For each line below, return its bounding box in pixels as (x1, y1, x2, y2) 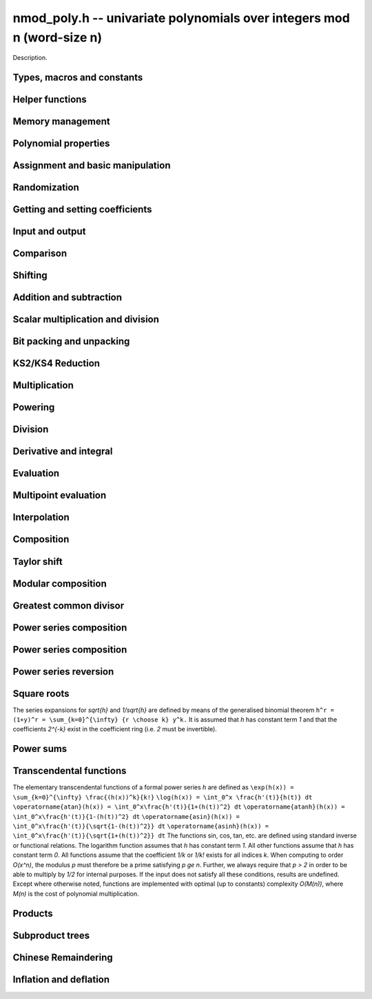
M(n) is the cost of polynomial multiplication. (12, 889, 139, 898)
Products (12, 907, 53, 919)
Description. (12, 54, 48, 62)
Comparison (12, 248, 68, 259)
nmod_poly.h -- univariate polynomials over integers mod (12, 10, 351, 26)
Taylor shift (12, 555, 63, 567)
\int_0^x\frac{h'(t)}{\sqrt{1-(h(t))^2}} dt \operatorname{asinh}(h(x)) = (12, 822, 269, 830)
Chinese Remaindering (12, 951, 113, 963)
